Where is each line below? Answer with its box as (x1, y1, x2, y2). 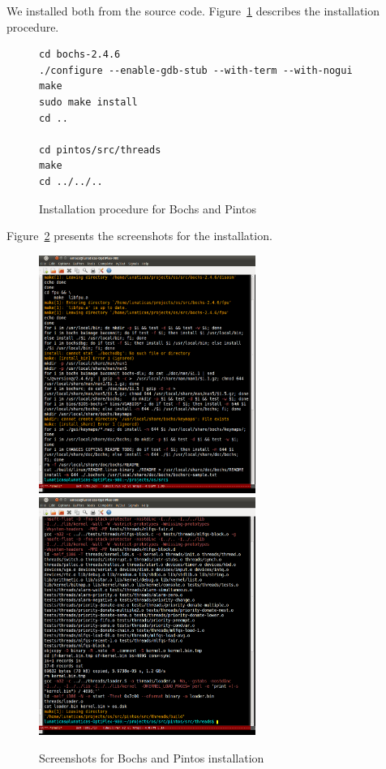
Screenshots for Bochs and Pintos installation (39, 749, 264, 766)
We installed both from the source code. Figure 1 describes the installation (6, 2, 380, 19)
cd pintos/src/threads (39, 144, 161, 156)
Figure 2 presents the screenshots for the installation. (6, 227, 272, 244)
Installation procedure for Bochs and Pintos (39, 200, 256, 217)
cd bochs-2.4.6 (39, 49, 121, 61)
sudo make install (39, 96, 138, 108)
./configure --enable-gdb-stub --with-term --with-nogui (39, 64, 353, 76)
